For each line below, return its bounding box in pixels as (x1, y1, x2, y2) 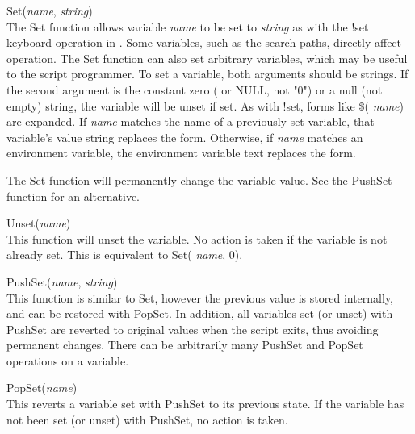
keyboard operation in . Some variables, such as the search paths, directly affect (6, 34, 402, 51)
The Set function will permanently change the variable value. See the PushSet (6, 171, 392, 188)
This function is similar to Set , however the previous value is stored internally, (6, 289, 394, 306)
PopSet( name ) (6, 379, 78, 396)
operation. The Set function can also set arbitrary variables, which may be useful (6, 49, 408, 66)
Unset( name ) (6, 215, 71, 232)
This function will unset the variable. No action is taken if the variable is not (6, 230, 388, 247)
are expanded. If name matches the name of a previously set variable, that (6, 113, 375, 130)
